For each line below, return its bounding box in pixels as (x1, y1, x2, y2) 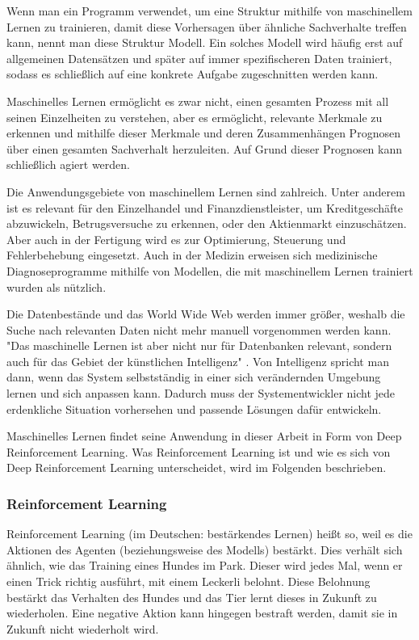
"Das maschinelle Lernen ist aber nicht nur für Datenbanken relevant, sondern (6, 337, 392, 354)
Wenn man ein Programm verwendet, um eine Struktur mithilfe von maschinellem (6, 2, 413, 19)
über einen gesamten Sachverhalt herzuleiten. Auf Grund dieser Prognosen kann (6, 140, 403, 157)
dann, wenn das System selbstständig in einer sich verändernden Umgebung (6, 368, 381, 385)
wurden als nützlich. (6, 278, 107, 295)
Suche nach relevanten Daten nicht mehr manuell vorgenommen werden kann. (6, 321, 392, 338)
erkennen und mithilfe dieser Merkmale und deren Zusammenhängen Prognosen (6, 124, 400, 141)
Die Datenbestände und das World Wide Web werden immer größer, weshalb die (6, 305, 405, 322)
